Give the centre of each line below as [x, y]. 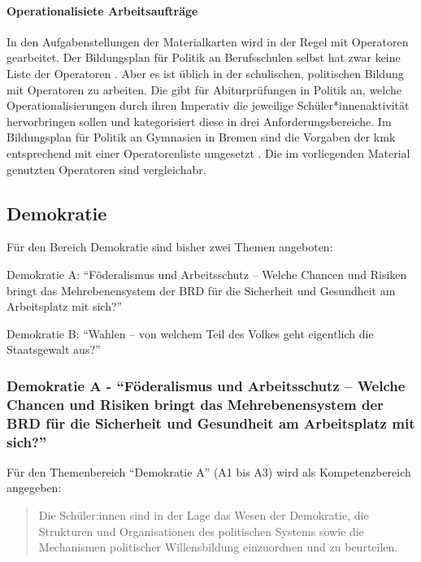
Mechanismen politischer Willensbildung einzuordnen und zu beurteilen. [218, 547]
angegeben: [34, 488]
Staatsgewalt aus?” [54, 349]
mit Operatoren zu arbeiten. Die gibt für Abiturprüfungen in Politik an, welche [204, 89]
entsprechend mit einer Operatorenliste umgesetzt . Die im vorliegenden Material [208, 152]
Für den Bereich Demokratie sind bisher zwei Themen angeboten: [170, 247]
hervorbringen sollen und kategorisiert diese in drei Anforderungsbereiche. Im [199, 121]
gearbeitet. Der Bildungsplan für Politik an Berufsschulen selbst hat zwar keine [204, 57]
